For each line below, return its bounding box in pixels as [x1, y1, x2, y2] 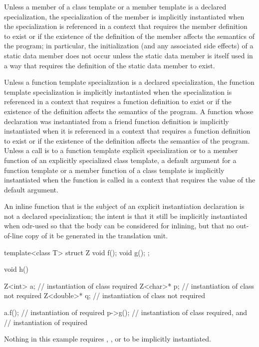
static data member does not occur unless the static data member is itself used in [4, 50, 253, 60]
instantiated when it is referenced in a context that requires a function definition [4, 126, 251, 136]
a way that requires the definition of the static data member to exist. [4, 60, 215, 70]
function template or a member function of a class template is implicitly [4, 165, 225, 175]
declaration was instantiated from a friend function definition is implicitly [4, 116, 229, 126]
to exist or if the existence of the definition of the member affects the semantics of [4, 30, 255, 41]
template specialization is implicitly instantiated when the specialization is [4, 86, 232, 97]
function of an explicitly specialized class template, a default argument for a [4, 155, 237, 165]
